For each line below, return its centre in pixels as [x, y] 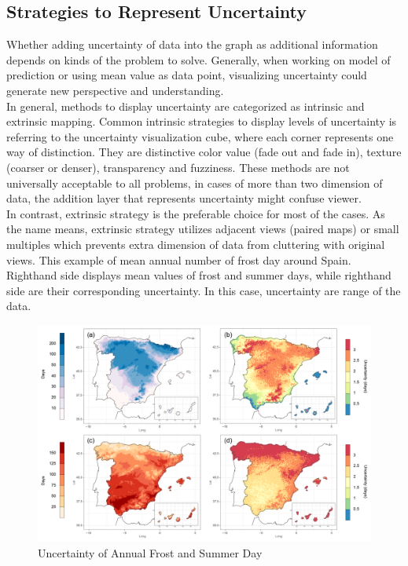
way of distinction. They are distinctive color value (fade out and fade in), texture [204, 152]
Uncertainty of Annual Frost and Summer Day [150, 553]
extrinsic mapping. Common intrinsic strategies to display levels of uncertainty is [202, 121]
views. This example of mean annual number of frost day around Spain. [179, 259]
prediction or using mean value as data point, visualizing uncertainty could [187, 75]
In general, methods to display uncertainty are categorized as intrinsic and [186, 106]
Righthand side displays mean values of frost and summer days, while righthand [199, 275]
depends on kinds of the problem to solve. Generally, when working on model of [198, 59]
